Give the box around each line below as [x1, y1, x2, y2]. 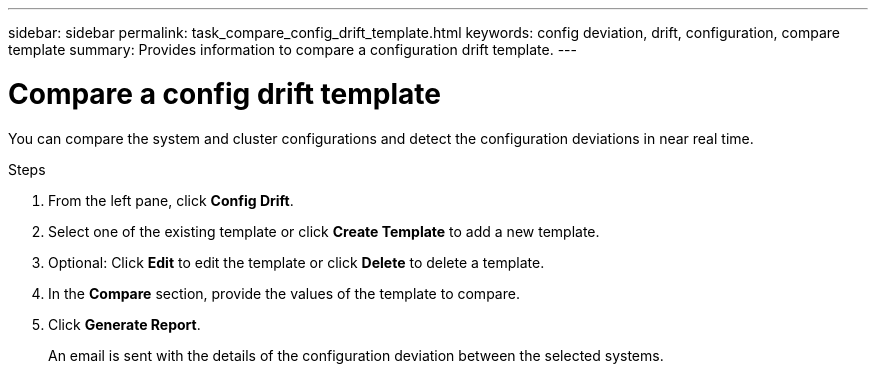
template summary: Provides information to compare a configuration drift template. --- [8, 41, 577, 58]
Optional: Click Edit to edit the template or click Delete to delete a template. [48, 253, 545, 271]
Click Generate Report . [48, 315, 201, 333]
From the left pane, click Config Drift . [48, 191, 294, 209]
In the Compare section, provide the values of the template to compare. [48, 284, 520, 302]
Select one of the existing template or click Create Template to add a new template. [48, 222, 600, 240]
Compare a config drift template [8, 76, 441, 111]
